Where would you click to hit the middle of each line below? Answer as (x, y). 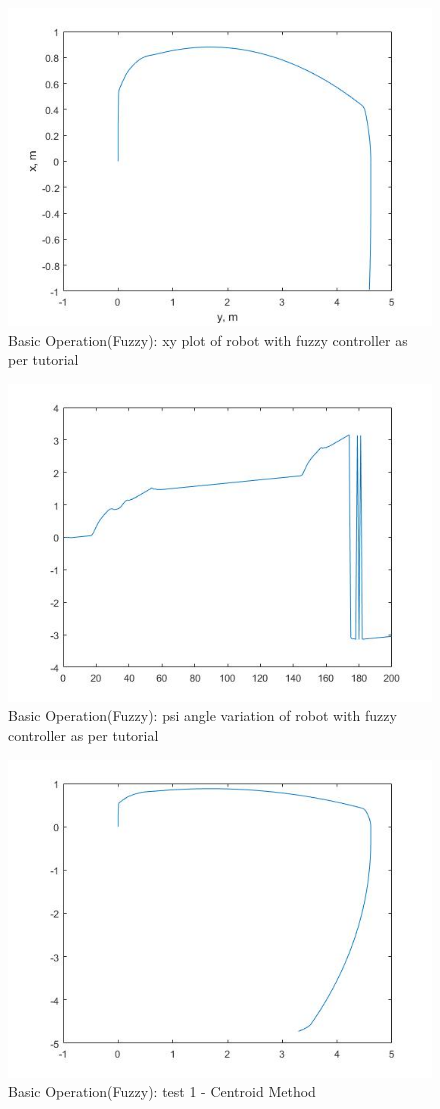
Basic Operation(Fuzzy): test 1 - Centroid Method (162, 1091)
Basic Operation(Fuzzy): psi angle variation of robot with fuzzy (202, 715)
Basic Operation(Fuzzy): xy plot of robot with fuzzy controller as (208, 339)
